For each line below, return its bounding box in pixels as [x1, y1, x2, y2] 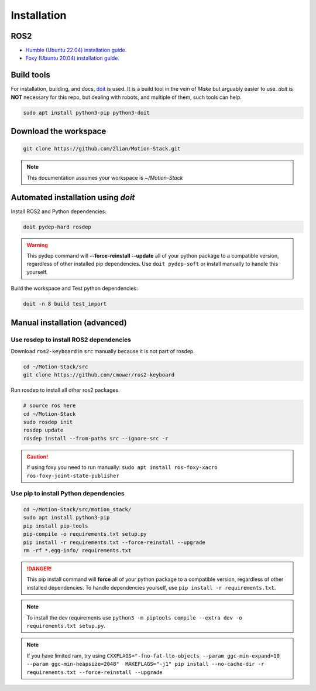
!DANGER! [26, 565, 52, 572]
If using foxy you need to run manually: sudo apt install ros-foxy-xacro [26, 464, 218, 471]
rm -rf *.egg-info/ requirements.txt [23, 548, 132, 554]
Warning [26, 241, 48, 248]
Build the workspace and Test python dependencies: [11, 285, 138, 292]
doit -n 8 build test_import [23, 300, 107, 307]
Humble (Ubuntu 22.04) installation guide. [25, 47, 127, 54]
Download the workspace [11, 126, 107, 136]
